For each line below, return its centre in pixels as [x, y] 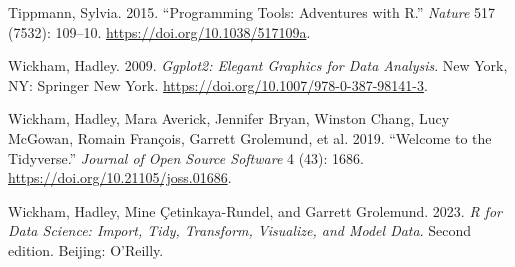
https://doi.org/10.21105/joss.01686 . [120, 177]
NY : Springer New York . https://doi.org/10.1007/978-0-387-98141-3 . [218, 84]
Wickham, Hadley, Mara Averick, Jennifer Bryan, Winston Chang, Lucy [229, 118]
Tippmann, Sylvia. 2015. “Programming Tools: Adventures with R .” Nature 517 [251, 12]
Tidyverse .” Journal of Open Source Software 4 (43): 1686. [186, 157]
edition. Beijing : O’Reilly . [86, 249]
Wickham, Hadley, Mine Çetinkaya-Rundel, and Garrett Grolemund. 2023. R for [255, 210]
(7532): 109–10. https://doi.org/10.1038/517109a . [159, 31]
